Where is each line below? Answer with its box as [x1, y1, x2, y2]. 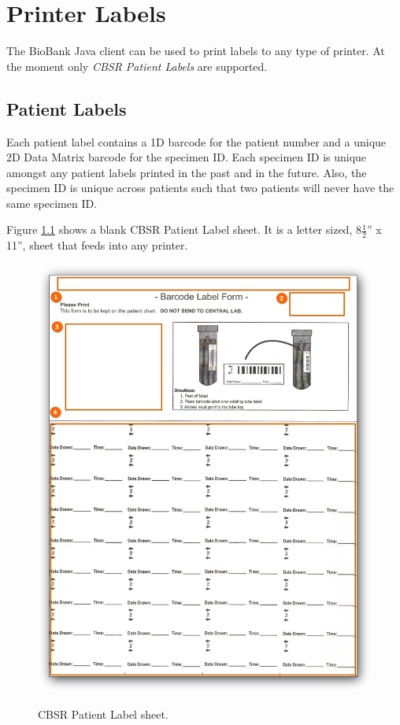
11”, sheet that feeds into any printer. [6, 237, 188, 253]
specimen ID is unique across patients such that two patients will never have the [6, 179, 394, 196]
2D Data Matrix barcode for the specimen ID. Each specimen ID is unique [6, 149, 367, 165]
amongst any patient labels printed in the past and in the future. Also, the [6, 164, 367, 180]
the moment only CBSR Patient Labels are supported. [6, 57, 268, 74]
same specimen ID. [6, 194, 98, 211]
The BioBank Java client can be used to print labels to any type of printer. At [6, 43, 385, 59]
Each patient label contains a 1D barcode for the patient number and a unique [6, 133, 387, 150]
